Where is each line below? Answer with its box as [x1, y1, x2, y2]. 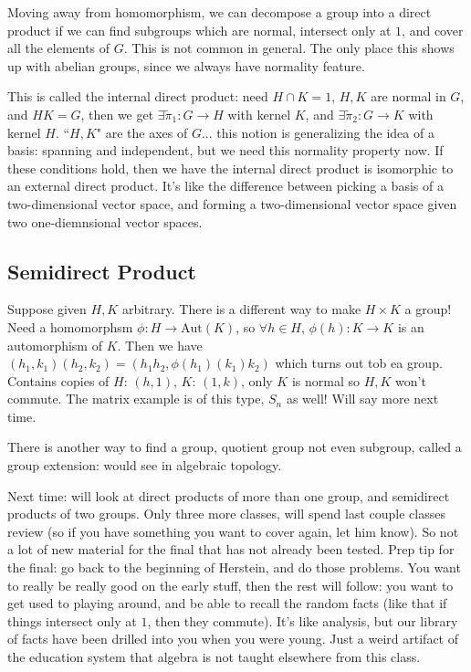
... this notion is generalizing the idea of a [201, 122, 434, 142]
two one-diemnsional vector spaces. [7, 212, 203, 231]
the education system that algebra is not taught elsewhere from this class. [7, 647, 421, 667]
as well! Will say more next [286, 389, 439, 408]
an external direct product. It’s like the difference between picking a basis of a [7, 176, 444, 195]
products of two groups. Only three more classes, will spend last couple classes [7, 504, 445, 523]
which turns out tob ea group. [275, 353, 443, 373]
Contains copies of [7, 371, 110, 390]
